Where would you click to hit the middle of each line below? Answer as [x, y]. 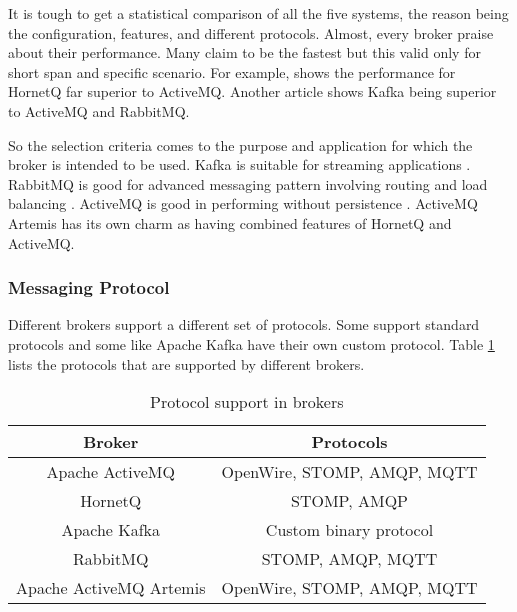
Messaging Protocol [89, 287]
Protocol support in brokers [247, 402]
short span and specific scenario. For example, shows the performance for [232, 71]
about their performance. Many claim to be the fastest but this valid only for [244, 52]
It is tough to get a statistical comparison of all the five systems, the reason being [258, 13]
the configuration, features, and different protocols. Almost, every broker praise [251, 32]
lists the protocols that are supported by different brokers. [186, 363]
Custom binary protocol [349, 530]
